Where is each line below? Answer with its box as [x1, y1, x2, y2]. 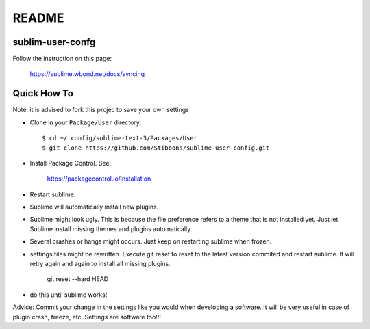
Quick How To [12, 88, 73, 99]
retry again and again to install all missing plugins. [29, 260, 171, 268]
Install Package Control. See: [29, 159, 112, 167]
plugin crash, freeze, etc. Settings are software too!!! [12, 313, 161, 321]
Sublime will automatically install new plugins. [29, 202, 159, 211]
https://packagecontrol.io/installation [47, 174, 151, 183]
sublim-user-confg [12, 36, 96, 48]
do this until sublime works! [29, 291, 108, 299]
